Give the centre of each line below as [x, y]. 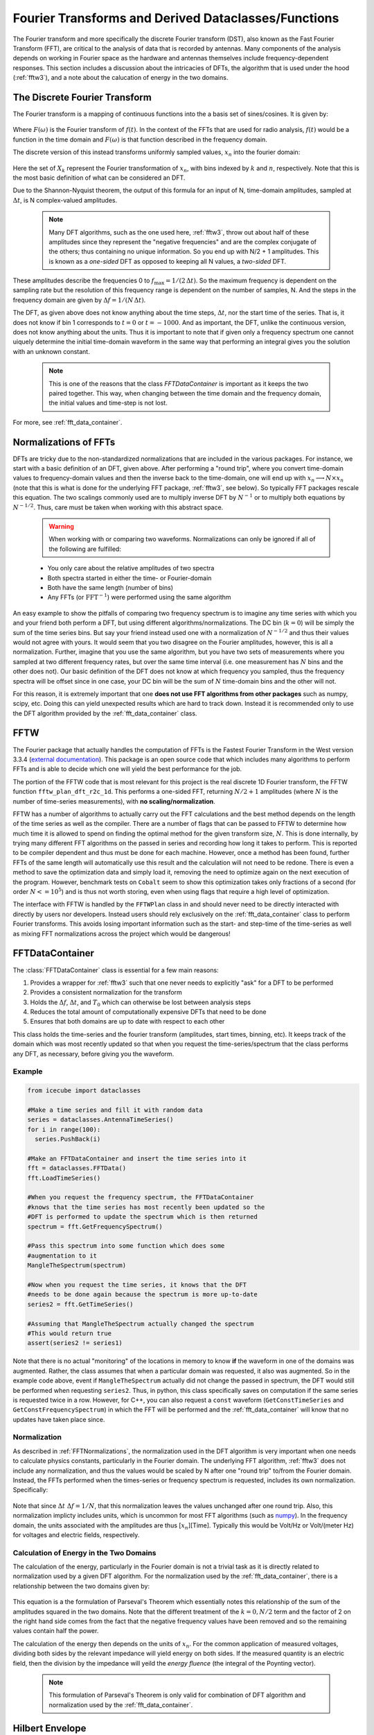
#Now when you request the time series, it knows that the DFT [137, 1285]
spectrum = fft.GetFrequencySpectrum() [95, 1226]
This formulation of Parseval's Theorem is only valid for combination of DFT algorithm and [177, 1695]
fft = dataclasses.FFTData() [77, 1168]
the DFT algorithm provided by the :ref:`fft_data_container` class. [105, 713]
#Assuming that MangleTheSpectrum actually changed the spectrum [141, 1323]
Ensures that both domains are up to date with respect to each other [127, 1022]
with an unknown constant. [51, 351]
